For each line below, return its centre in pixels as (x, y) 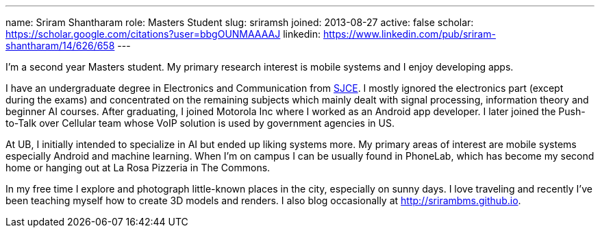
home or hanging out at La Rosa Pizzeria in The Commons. (138, 168)
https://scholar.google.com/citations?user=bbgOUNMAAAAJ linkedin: (163, 34)
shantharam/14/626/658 (60, 46)
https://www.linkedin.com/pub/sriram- (409, 34)
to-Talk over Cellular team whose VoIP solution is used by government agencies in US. (200, 123)
